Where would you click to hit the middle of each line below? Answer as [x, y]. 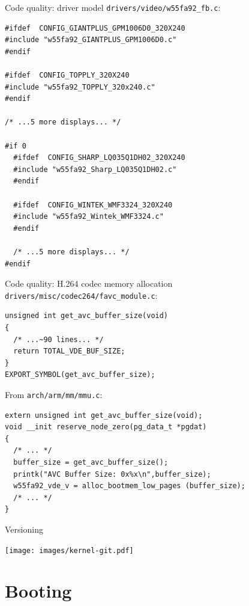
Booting [38, 591]
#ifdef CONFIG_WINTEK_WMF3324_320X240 [93, 205]
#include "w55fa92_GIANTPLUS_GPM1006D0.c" [91, 40]
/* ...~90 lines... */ [58, 339]
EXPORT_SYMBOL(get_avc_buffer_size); [80, 375]
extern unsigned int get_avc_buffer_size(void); [104, 415]
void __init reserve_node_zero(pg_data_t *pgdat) [106, 427]
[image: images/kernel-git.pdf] [69, 550]
